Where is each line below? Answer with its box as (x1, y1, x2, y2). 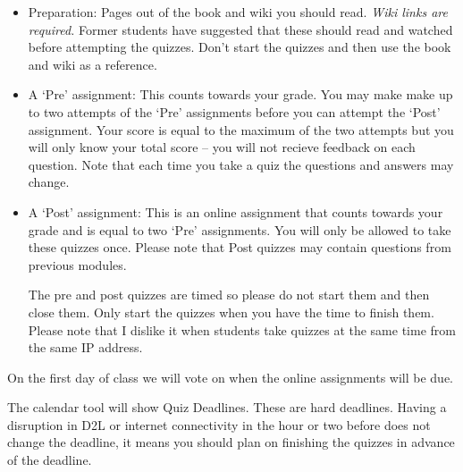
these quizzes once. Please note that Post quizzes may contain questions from (28, 238, 451, 257)
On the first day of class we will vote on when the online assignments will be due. (7, 367, 454, 386)
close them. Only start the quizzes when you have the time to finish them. (28, 302, 434, 321)
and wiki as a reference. (28, 55, 157, 73)
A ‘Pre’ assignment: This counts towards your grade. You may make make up (28, 85, 453, 104)
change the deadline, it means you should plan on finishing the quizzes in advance (7, 433, 455, 451)
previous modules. (28, 255, 127, 274)
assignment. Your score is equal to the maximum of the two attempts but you (28, 120, 454, 139)
